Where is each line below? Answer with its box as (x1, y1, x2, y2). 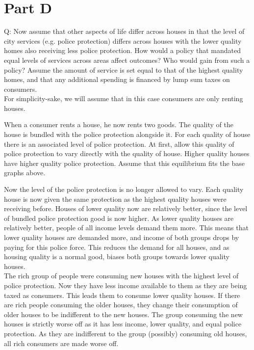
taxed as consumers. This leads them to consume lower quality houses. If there (4, 290, 240, 300)
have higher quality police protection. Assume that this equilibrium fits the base (4, 158, 245, 168)
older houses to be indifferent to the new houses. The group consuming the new (4, 309, 243, 319)
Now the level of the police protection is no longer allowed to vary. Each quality (4, 184, 244, 194)
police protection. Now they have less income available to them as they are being (4, 280, 247, 290)
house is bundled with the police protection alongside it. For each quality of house (4, 129, 251, 139)
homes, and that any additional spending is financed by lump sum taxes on (4, 74, 230, 84)
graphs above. (4, 167, 46, 178)
